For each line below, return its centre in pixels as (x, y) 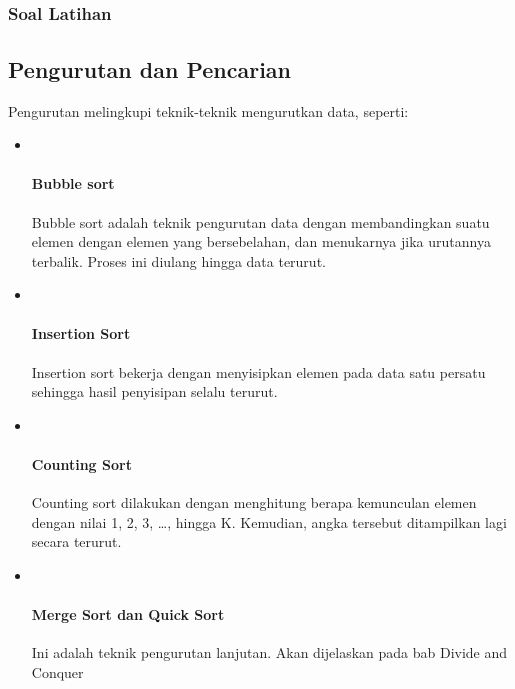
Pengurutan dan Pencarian (149, 68)
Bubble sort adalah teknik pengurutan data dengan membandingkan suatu (260, 221)
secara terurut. (76, 541)
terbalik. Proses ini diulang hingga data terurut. (178, 260)
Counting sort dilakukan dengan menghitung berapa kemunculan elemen (254, 502)
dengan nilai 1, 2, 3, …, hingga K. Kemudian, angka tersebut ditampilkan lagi (269, 521)
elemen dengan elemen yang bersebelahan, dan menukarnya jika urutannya (261, 241)
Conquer (57, 672)
